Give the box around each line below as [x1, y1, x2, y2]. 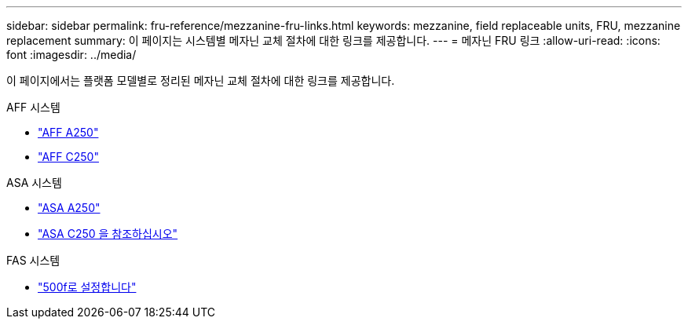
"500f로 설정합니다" [38, 280, 137, 294]
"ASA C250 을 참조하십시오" [38, 227, 178, 240]
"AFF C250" [38, 150, 99, 163]
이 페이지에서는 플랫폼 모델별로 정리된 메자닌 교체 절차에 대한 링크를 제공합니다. [6, 74, 395, 87]
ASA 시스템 [6, 176, 62, 189]
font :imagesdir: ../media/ [6, 48, 137, 61]
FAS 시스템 [6, 254, 60, 267]
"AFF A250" [38, 126, 99, 139]
